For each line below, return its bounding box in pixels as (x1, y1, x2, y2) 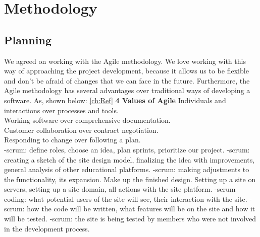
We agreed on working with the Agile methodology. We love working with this (4, 55, 246, 66)
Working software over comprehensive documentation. (4, 115, 171, 125)
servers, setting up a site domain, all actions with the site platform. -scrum (4, 184, 236, 194)
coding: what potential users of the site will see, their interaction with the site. (4, 193, 247, 204)
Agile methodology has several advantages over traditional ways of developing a (4, 85, 250, 96)
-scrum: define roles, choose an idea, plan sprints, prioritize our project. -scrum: (4, 144, 250, 154)
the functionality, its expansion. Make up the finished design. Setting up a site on (4, 174, 256, 184)
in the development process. (4, 223, 90, 233)
